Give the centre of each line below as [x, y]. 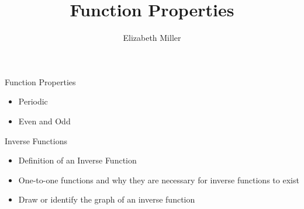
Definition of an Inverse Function [77, 160]
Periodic [33, 101]
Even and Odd [44, 121]
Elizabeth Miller [152, 38]
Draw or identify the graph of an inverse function [107, 199]
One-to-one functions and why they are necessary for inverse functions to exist [159, 180]
